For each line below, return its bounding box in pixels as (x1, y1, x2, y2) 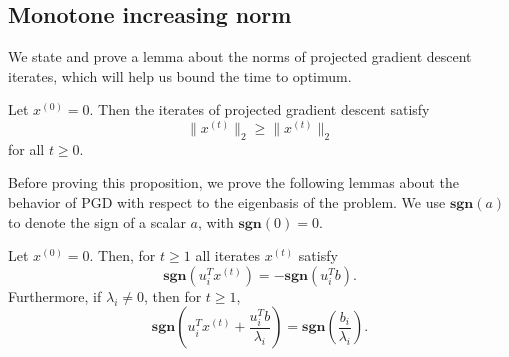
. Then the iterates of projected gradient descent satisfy (89, 99, 430, 120)
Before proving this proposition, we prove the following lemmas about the (8, 172, 459, 193)
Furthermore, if (8, 285, 102, 306)
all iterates (195, 245, 261, 266)
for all (8, 138, 45, 159)
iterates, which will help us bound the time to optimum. (8, 65, 352, 86)
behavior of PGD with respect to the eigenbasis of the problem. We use (8, 191, 446, 212)
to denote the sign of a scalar (8, 211, 186, 232)
